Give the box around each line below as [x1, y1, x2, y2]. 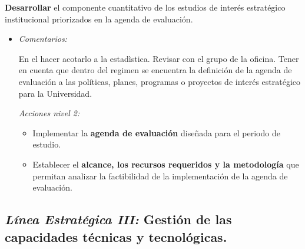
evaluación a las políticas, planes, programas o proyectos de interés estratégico [18, 75, 301, 87]
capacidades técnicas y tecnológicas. [5, 227, 227, 245]
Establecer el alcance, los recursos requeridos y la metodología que [32, 158, 299, 170]
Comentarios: [18, 32, 67, 45]
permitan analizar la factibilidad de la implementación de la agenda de [32, 169, 288, 182]
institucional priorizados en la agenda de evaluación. [5, 12, 193, 25]
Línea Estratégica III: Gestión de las [5, 210, 232, 228]
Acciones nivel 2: [18, 107, 80, 119]
